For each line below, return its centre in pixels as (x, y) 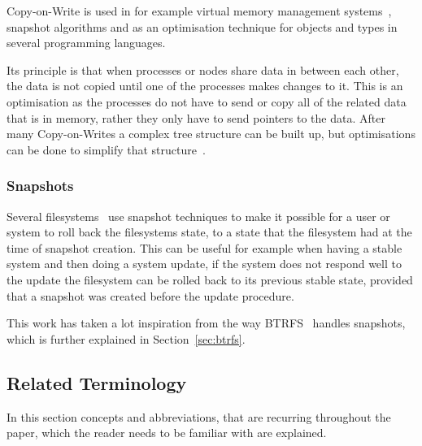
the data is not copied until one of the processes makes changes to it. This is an (205, 86)
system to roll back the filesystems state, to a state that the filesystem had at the (209, 232)
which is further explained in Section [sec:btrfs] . (126, 338)
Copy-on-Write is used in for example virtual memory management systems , (199, 11)
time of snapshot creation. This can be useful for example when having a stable (204, 247)
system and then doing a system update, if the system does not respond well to (204, 264)
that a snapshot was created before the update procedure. (150, 295)
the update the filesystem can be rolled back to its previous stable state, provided (210, 279)
